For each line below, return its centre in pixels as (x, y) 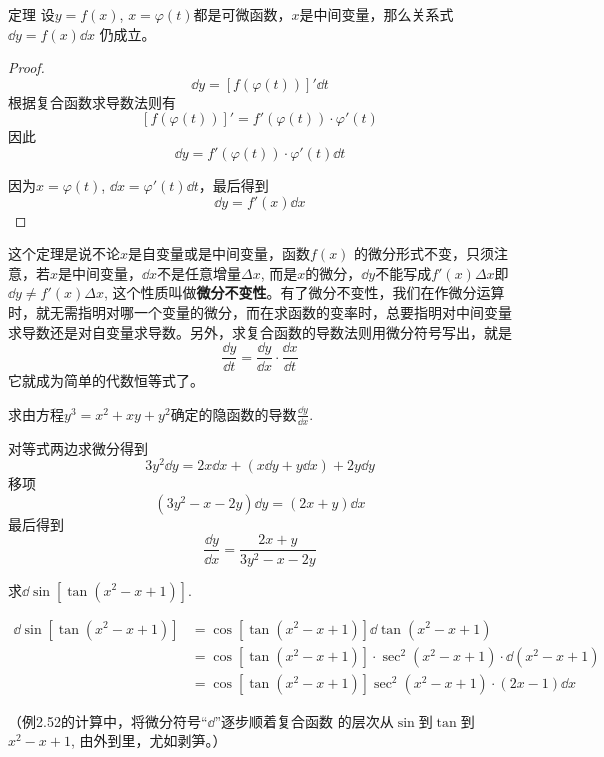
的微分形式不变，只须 (424, 253)
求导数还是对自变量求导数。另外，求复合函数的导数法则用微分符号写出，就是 (260, 331)
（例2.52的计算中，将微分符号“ (108, 720)
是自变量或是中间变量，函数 (219, 253)
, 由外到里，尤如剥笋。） (148, 740)
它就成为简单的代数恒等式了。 (106, 380)
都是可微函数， (242, 14)
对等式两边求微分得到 (78, 447)
